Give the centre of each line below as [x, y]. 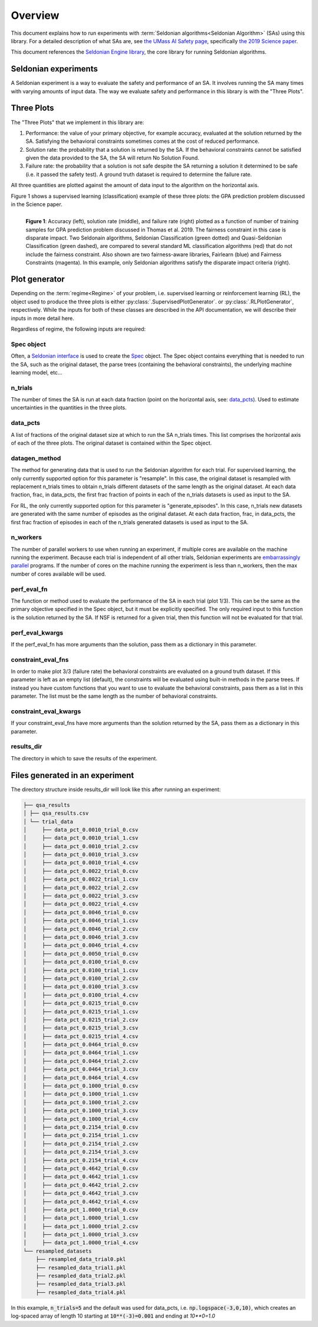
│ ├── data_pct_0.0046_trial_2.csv [81, 929]
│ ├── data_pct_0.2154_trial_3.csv [81, 1152]
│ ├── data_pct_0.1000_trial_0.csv [81, 1086]
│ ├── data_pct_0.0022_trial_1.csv [81, 879]
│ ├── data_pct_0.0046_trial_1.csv [81, 921]
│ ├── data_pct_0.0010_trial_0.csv [81, 830]
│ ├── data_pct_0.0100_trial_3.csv [81, 987]
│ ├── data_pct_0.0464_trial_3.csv [81, 1069]
